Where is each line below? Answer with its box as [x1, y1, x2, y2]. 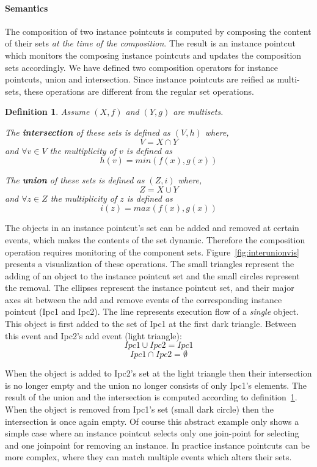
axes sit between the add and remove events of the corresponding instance [5, 293, 282, 306]
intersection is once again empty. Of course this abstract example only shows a [5, 414, 299, 427]
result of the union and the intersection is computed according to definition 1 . [5, 391, 297, 403]
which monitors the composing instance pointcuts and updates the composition [5, 48, 302, 61]
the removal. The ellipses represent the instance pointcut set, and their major [5, 281, 294, 294]
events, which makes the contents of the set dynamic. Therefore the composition [5, 233, 305, 246]
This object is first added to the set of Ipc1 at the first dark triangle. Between [5, 317, 297, 330]
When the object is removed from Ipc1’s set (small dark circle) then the [5, 403, 274, 416]
